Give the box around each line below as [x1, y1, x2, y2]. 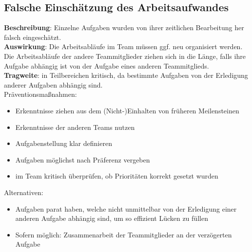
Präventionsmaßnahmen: [4, 89, 77, 99]
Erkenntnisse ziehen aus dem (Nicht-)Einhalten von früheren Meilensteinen [15, 105, 239, 115]
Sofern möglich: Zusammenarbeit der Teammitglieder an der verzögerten [15, 229, 232, 239]
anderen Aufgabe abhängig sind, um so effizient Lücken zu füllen [15, 213, 208, 223]
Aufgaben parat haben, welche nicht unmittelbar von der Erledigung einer [15, 203, 237, 214]
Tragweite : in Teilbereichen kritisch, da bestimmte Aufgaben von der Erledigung [4, 70, 248, 80]
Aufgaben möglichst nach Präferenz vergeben [15, 154, 150, 164]
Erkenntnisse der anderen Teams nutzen [15, 122, 135, 132]
